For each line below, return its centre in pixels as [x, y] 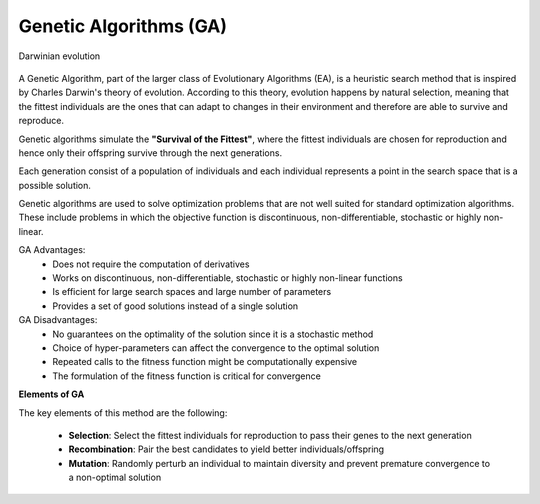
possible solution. [55, 185]
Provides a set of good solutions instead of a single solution [175, 306]
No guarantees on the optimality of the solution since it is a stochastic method [213, 334]
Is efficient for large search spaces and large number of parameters [192, 292]
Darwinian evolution [59, 56]
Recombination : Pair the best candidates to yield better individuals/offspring [226, 449]
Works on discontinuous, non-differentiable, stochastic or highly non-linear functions [228, 278]
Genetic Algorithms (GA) [122, 26]
